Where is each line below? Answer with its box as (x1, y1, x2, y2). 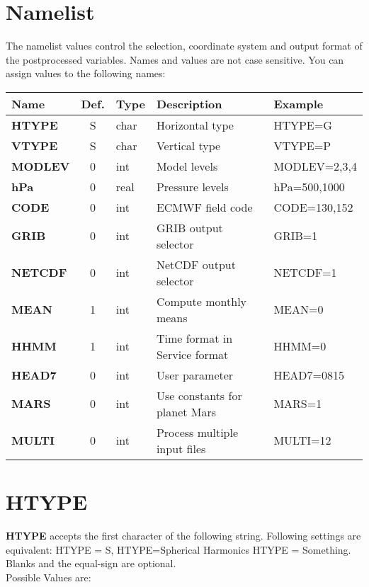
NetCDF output (156, 256, 236, 273)
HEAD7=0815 (273, 366, 344, 383)
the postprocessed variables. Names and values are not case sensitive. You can (6, 52, 344, 67)
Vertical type (156, 137, 221, 154)
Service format (156, 346, 229, 363)
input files (156, 440, 206, 457)
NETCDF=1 (273, 264, 337, 281)
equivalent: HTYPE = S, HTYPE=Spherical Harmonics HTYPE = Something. (6, 542, 351, 557)
